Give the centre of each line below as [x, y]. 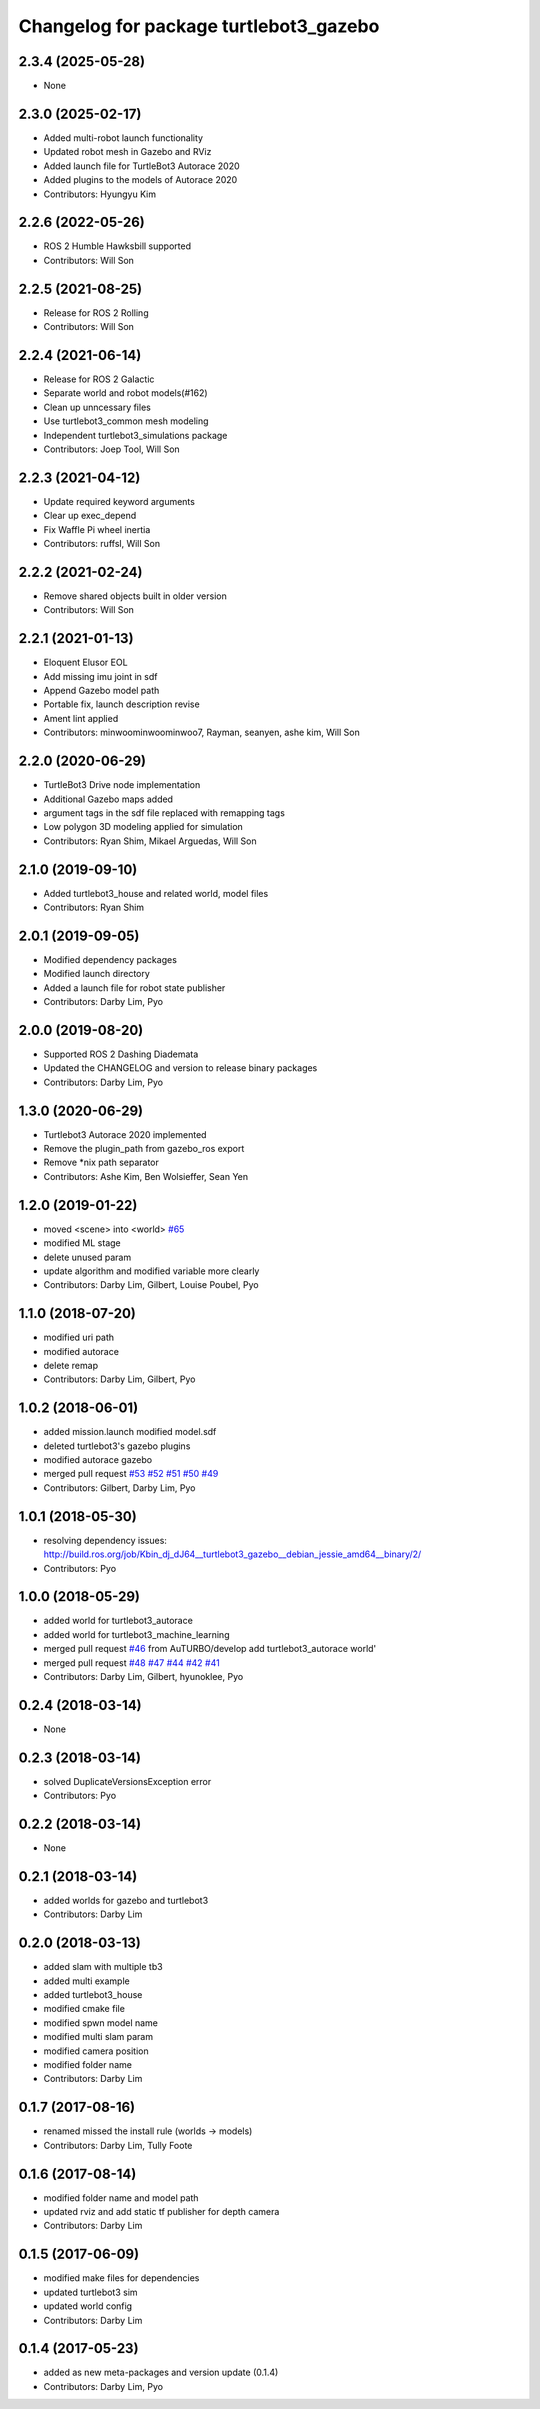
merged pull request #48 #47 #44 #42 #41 [131, 1662]
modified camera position [96, 2051]
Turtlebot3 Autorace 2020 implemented [125, 1134]
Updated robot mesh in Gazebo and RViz [127, 152]
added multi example [86, 1981]
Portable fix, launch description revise [121, 704]
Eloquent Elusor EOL [86, 662]
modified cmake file [84, 2009]
